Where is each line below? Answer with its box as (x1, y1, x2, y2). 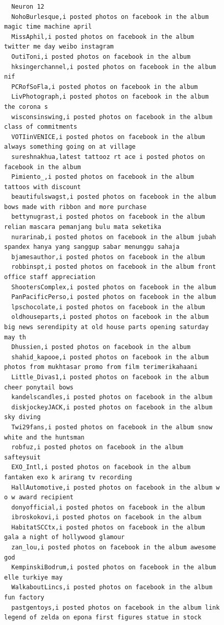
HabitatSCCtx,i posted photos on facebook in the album (11, 523, 205, 531)
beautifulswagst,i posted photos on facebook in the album (11, 193, 216, 201)
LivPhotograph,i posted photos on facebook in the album (11, 93, 209, 101)
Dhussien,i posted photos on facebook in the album (11, 343, 191, 351)
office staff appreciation (4, 273, 95, 281)
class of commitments (4, 123, 78, 131)
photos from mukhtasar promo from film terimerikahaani (4, 363, 198, 371)
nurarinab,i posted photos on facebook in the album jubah (11, 233, 216, 241)
